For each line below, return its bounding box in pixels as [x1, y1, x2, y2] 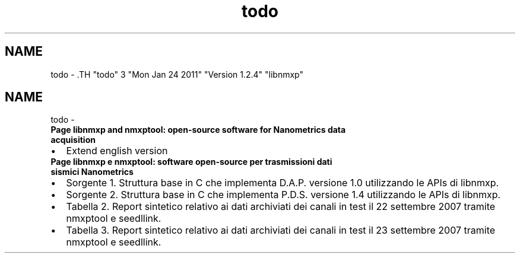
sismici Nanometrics [50, 167, 134, 177]
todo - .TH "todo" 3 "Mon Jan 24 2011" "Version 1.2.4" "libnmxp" [50, 69, 303, 79]
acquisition [50, 135, 96, 145]
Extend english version [66, 145, 168, 157]
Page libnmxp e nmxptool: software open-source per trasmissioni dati [50, 157, 332, 167]
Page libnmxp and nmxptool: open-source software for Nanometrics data [50, 125, 346, 135]
